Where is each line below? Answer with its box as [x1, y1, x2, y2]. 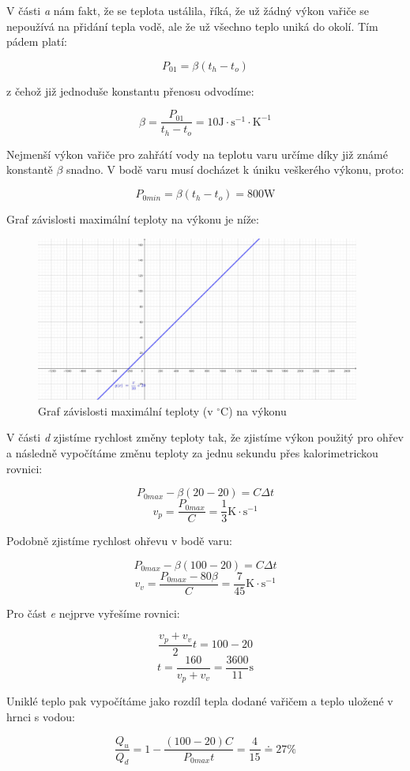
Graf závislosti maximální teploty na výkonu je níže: [6, 211, 259, 228]
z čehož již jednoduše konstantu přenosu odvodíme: [6, 82, 254, 99]
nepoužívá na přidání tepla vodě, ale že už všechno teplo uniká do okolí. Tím [6, 17, 378, 34]
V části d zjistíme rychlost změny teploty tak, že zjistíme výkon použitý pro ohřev [6, 429, 404, 446]
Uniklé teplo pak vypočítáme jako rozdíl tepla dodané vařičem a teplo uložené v [6, 693, 393, 709]
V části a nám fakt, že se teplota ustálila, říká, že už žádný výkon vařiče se [6, 2, 369, 18]
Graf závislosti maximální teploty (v [38, 402, 213, 419]
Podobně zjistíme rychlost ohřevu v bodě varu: [6, 532, 232, 549]
